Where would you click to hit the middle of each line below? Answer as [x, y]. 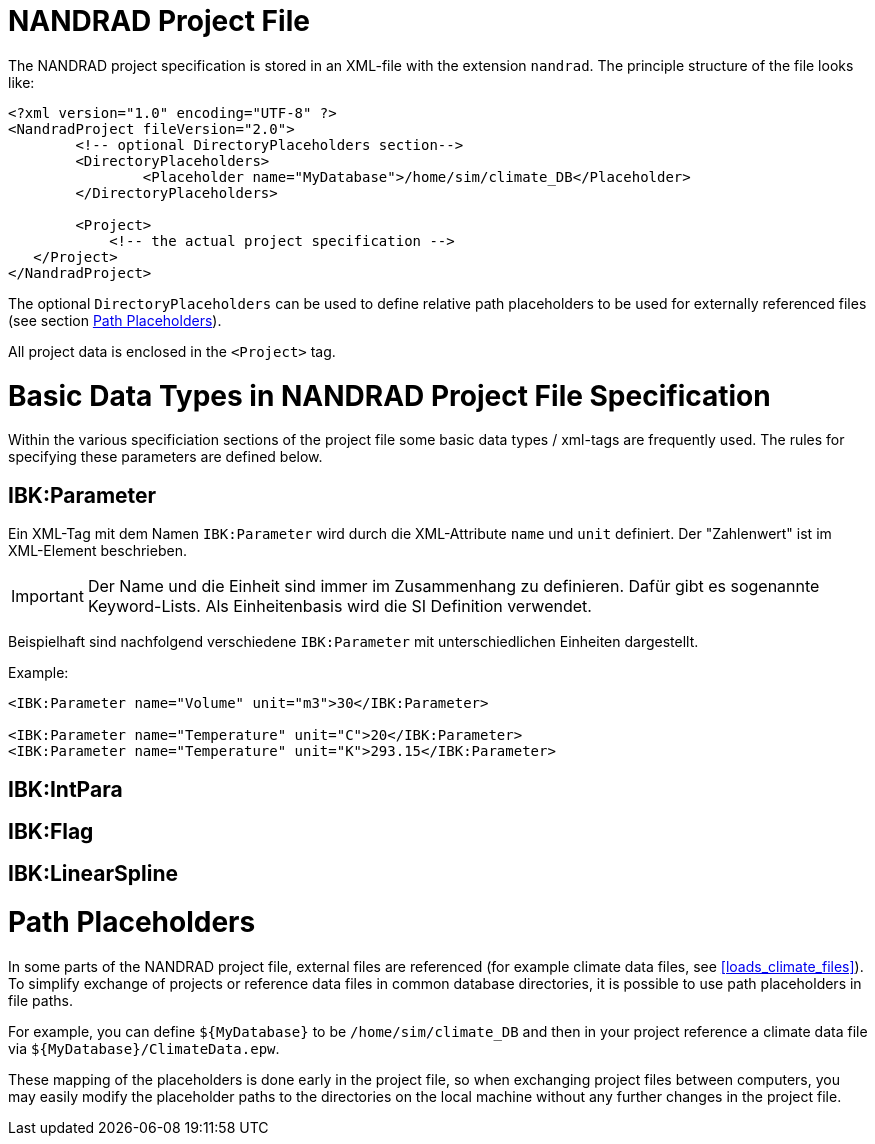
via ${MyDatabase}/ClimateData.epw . [144, 1048]
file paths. [40, 1000]
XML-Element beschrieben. [97, 551]
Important [47, 596]
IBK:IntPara [65, 789]
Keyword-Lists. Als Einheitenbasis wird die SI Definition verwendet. [339, 606]
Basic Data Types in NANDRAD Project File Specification [389, 395]
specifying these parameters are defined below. [165, 457]
